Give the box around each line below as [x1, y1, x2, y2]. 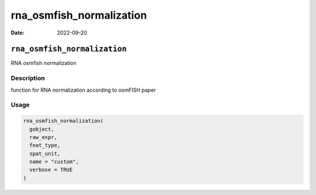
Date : [11, 29, 25, 36]
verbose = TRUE [29, 166, 73, 173]
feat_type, [29, 142, 61, 149]
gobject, [29, 126, 54, 133]
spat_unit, [29, 150, 61, 157]
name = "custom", [29, 158, 79, 165]
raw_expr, [29, 134, 58, 140]
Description [11, 74, 45, 82]
